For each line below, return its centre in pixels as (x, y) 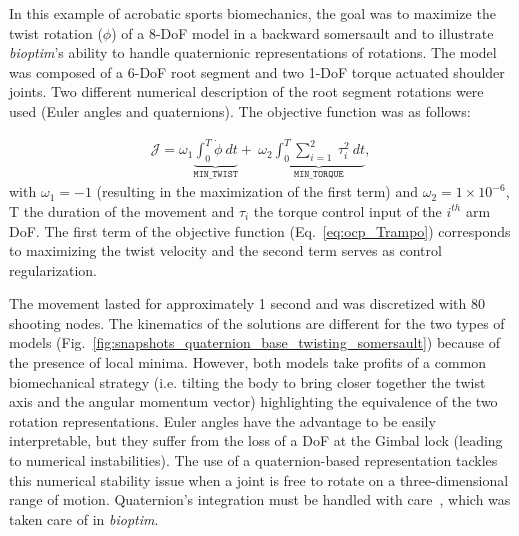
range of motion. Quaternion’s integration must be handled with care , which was (260, 499)
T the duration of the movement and (122, 210)
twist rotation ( (56, 32)
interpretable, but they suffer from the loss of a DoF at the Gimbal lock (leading (256, 440)
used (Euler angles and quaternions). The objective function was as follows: (240, 110)
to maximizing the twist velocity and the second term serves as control (225, 250)
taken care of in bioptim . (84, 518)
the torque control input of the (347, 210)
